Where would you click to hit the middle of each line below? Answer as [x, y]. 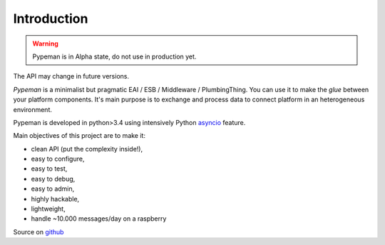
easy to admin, [53, 189]
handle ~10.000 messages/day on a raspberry [99, 219]
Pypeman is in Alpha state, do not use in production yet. [114, 56]
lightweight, [48, 209]
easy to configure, [58, 159]
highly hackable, [55, 199]
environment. [33, 109]
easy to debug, [53, 179]
